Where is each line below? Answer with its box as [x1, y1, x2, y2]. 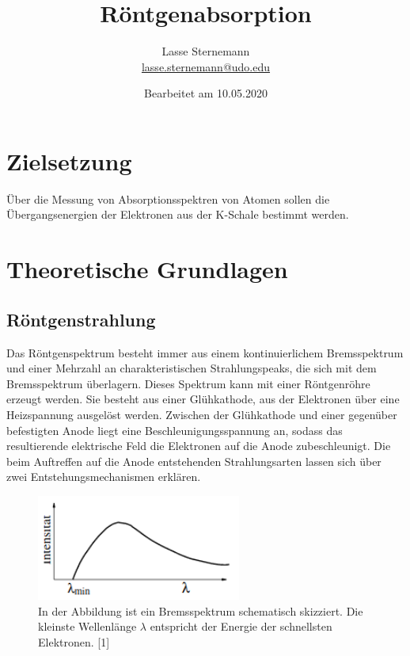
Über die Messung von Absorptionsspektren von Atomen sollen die [6, 190, 330, 207]
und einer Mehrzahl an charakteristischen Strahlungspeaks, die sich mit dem [6, 360, 377, 376]
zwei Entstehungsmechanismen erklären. [6, 468, 201, 485]
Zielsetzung [6, 144, 132, 177]
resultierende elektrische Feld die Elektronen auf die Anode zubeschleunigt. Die [6, 437, 391, 454]
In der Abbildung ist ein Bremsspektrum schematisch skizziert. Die [38, 602, 363, 619]
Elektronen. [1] [38, 633, 110, 650]
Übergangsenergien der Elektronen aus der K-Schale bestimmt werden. [6, 206, 349, 223]
